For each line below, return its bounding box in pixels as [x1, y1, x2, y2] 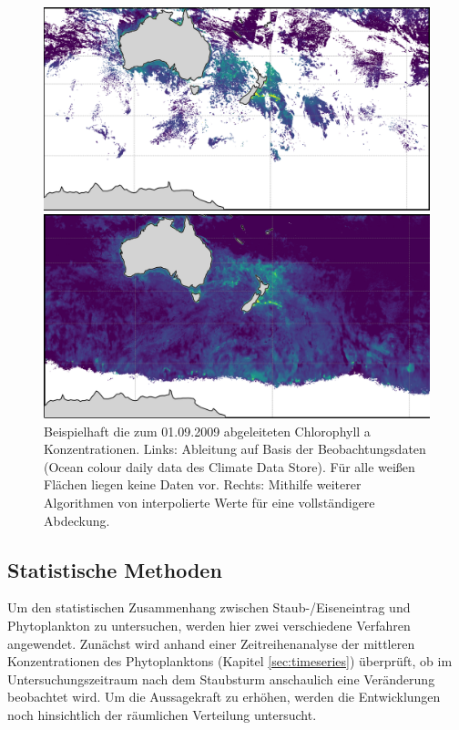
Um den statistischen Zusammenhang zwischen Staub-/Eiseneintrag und [7, 598, 411, 617]
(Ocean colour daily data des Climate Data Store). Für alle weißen [44, 457, 415, 476]
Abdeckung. [44, 510, 110, 530]
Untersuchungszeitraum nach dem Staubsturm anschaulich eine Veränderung [7, 669, 435, 688]
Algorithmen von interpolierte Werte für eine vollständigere [44, 492, 375, 511]
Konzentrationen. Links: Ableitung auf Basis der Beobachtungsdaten [44, 439, 426, 458]
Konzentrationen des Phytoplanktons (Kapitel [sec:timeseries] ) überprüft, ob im [7, 652, 453, 671]
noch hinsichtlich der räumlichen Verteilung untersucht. [7, 704, 317, 724]
